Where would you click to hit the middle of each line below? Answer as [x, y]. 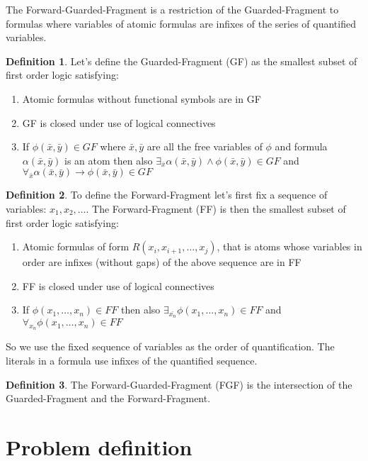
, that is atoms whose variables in [289, 246]
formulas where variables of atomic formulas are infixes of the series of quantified [181, 23]
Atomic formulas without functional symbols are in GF [142, 98]
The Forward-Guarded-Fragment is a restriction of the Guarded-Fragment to [172, 9]
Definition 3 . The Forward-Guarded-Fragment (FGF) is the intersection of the [179, 384]
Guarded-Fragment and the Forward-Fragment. [108, 398]
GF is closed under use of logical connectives [119, 122]
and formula [301, 146]
